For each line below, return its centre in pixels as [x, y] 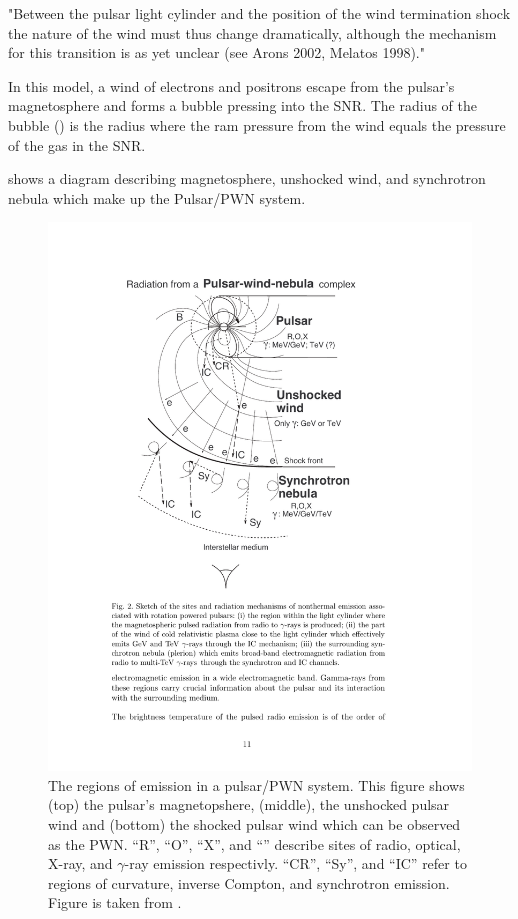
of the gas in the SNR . [77, 144]
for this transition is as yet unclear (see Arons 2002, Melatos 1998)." [216, 52]
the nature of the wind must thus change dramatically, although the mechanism [252, 32]
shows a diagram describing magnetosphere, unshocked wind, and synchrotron [247, 178]
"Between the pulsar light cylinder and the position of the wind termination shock [259, 13]
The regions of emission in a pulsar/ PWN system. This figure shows [256, 784]
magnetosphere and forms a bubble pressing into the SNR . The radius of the [242, 105]
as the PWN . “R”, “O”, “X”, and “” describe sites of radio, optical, [254, 843]
